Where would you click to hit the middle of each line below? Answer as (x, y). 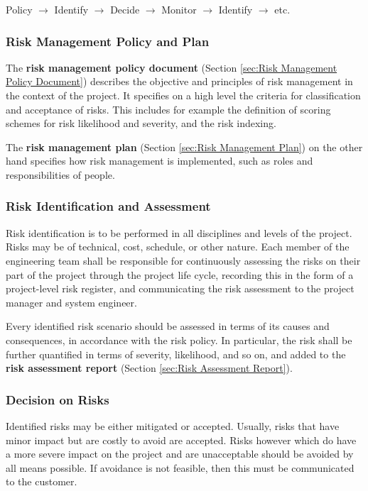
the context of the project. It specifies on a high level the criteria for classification (183, 95)
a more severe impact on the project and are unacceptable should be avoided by (180, 454)
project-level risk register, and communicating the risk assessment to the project (180, 288)
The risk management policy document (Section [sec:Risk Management (172, 67)
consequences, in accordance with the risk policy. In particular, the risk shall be (179, 340)
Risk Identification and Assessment (108, 206)
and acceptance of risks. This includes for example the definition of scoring (168, 109)
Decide (125, 9)
